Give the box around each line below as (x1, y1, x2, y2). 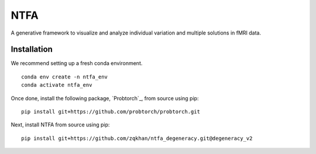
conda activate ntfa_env (21, 82, 92, 88)
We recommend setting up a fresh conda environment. (11, 60, 143, 67)
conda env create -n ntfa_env (21, 73, 108, 80)
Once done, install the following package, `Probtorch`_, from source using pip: (11, 94, 199, 102)
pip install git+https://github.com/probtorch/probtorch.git (21, 108, 200, 115)
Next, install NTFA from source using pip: (11, 121, 110, 128)
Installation (11, 45, 53, 54)
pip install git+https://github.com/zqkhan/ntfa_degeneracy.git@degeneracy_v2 (21, 135, 253, 142)
